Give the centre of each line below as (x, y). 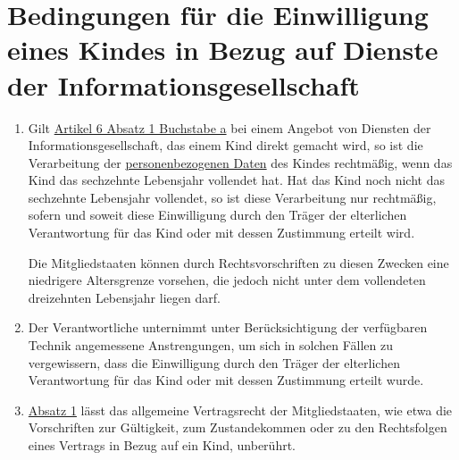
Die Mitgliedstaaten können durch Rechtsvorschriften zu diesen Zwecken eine (238, 262)
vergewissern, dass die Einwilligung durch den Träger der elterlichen (214, 362)
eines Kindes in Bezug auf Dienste (223, 50)
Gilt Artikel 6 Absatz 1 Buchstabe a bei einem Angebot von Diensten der (229, 127)
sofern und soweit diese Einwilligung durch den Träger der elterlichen (217, 215)
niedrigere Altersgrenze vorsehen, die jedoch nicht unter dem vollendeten (227, 280)
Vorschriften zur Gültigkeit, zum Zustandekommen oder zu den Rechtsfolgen (238, 427)
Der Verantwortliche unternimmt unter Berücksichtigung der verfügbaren (228, 327)
